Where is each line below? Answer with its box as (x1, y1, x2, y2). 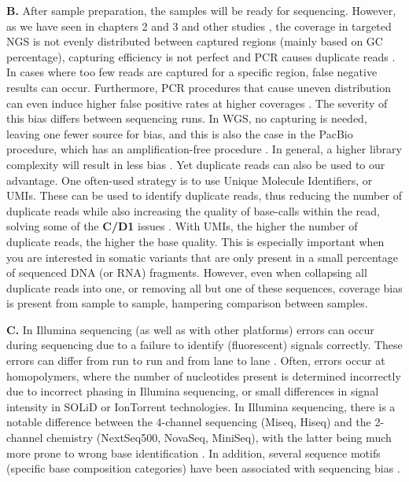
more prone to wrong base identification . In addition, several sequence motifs (6, 444, 381, 461)
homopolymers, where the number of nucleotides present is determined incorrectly (6, 367, 401, 384)
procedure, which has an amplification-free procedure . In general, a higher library (6, 141, 402, 157)
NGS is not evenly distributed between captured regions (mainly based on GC (6, 33, 383, 50)
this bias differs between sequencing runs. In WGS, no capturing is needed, (6, 110, 367, 127)
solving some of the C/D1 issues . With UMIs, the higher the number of (6, 218, 358, 234)
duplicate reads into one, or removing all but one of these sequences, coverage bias (6, 279, 403, 296)
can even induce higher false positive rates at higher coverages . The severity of (6, 94, 388, 111)
